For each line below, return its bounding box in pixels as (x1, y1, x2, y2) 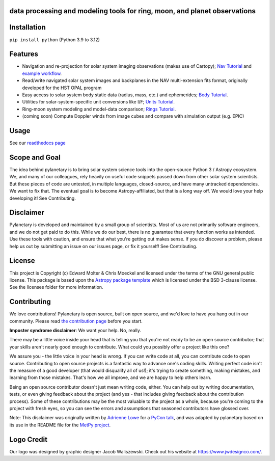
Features (9, 50, 38, 59)
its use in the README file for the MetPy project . (9, 422, 111, 428)
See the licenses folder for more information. (9, 284, 104, 290)
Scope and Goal (9, 153, 61, 161)
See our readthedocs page (9, 140, 66, 146)
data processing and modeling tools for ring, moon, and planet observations (9, 7, 256, 15)
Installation (9, 23, 46, 32)
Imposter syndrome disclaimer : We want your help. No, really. (9, 328, 142, 333)
